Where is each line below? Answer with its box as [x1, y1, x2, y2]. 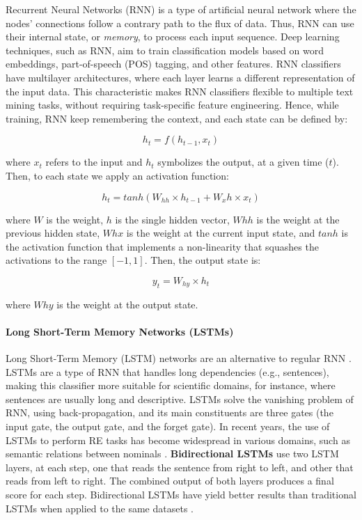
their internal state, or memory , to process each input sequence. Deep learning [6, 29, 340, 44]
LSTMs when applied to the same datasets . [6, 501, 194, 515]
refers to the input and [45, 155, 143, 169]
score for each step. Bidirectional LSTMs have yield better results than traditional [6, 487, 356, 502]
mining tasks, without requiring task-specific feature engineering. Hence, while [6, 97, 339, 112]
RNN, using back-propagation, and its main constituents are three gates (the [6, 405, 333, 420]
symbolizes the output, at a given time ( [157, 155, 329, 169]
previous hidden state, [6, 226, 100, 240]
